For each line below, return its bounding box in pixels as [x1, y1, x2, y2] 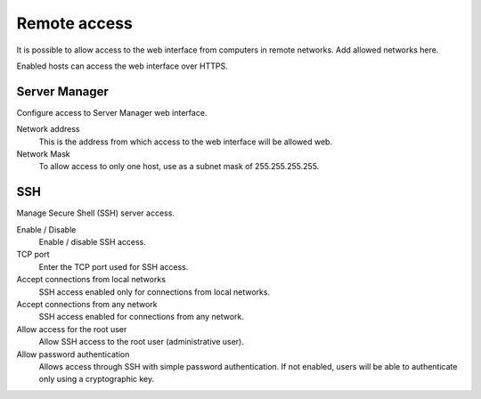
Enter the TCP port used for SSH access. [38, 261, 189, 272]
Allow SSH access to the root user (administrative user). [38, 337, 244, 347]
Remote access [16, 13, 133, 33]
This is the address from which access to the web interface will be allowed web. [38, 136, 333, 147]
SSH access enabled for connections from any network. [38, 312, 244, 322]
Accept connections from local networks [16, 274, 167, 285]
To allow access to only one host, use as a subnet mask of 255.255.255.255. [38, 161, 320, 172]
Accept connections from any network [16, 299, 158, 310]
